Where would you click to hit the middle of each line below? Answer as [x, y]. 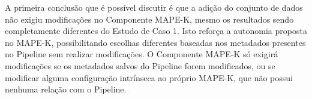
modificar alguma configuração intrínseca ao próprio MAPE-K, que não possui [149, 77]
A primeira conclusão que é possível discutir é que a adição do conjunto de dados [154, 7]
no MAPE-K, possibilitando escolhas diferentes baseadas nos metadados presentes [155, 42]
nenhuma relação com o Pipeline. [66, 89]
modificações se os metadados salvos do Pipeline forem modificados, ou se [140, 65]
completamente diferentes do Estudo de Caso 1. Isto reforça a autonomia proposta [156, 31]
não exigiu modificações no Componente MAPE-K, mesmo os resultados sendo [149, 19]
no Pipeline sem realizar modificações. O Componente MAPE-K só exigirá [142, 54]
